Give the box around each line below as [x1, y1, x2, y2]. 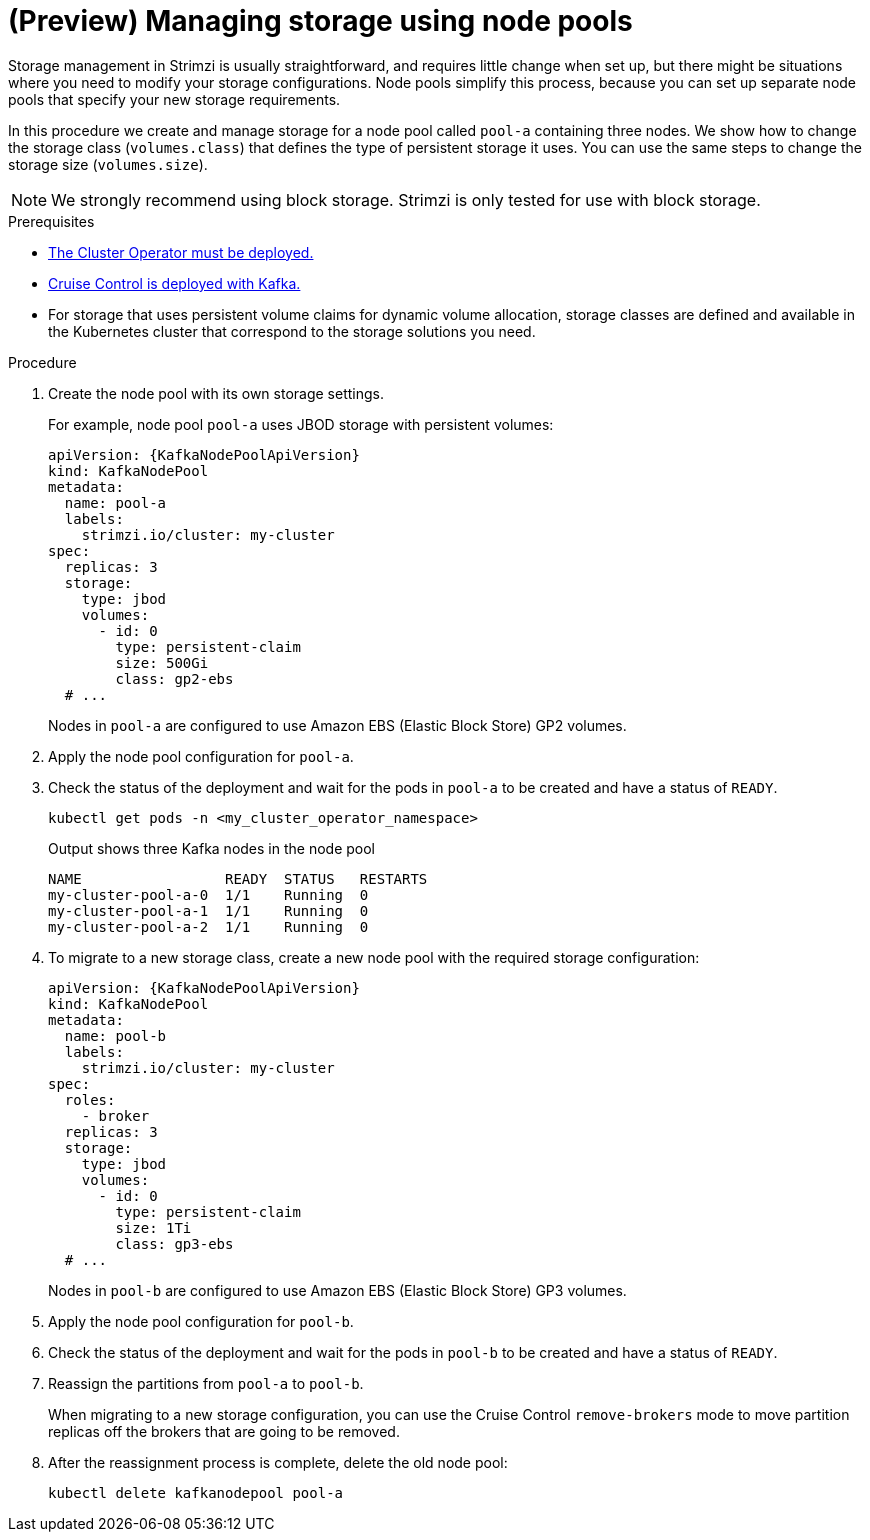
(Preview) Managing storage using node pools [8, 4, 633, 38]
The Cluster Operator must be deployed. [48, 243, 314, 261]
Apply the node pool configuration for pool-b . [48, 1312, 354, 1330]
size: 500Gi [115, 654, 209, 671]
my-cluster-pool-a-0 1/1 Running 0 [48, 886, 369, 903]
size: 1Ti [115, 1219, 192, 1236]
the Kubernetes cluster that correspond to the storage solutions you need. [48, 322, 536, 340]
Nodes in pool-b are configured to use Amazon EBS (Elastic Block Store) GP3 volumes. [48, 1281, 627, 1299]
